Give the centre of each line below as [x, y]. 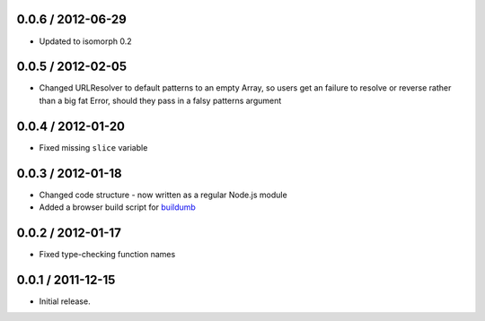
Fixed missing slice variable [93, 147]
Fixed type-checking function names [107, 254]
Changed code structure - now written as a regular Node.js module [163, 195]
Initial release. [65, 301]
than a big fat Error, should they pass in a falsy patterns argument [160, 100]
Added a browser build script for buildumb [118, 207]
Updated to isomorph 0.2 [85, 41]
